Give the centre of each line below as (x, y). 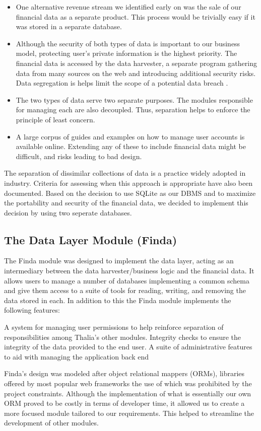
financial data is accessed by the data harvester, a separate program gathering (136, 63)
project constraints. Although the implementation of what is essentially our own (128, 393)
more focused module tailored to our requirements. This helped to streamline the (129, 413)
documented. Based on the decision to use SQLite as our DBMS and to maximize (130, 193)
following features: (32, 310)
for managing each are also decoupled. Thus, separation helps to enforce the (133, 110)
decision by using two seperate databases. (68, 212)
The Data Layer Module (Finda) (91, 239)
